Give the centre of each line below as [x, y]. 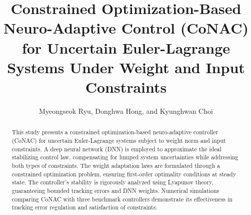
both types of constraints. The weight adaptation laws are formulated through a [116, 165]
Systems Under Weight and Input [126, 67]
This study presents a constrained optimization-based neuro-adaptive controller [115, 132]
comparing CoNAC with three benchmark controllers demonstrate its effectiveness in [122, 199]
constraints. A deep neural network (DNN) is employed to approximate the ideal [116, 149]
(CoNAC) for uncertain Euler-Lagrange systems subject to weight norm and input [119, 140]
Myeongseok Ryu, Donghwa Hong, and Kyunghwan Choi [126, 111]
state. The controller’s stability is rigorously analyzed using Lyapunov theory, [112, 182]
